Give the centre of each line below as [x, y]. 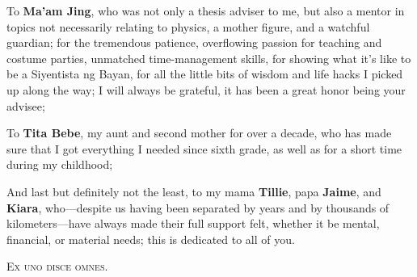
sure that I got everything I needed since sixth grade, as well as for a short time [204, 148]
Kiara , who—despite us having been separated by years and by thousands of [198, 207]
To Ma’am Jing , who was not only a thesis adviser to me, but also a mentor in [206, 10]
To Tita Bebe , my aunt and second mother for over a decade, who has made [199, 133]
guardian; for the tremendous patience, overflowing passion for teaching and [194, 42]
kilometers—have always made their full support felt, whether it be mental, [193, 223]
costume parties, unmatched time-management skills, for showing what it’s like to [209, 58]
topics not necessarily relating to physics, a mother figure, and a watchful [188, 26]
